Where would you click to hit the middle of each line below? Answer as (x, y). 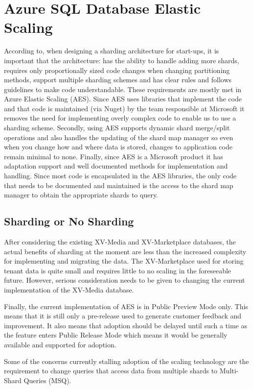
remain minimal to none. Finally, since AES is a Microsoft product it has (114, 156)
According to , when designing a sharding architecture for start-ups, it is (112, 51)
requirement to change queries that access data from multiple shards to (111, 371)
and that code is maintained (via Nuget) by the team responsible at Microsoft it (124, 108)
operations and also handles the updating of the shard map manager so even (119, 137)
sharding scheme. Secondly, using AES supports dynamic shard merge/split (117, 128)
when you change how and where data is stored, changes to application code (118, 147)
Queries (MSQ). (47, 380)
